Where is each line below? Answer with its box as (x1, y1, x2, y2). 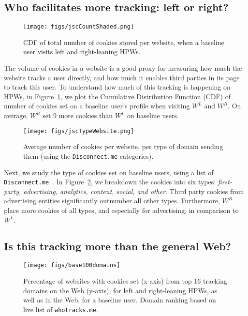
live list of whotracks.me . (23, 304, 98, 314)
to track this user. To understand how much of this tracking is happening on (4, 82, 231, 92)
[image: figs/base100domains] (23, 262, 120, 269)
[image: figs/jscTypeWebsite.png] (23, 127, 134, 135)
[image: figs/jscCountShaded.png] (23, 23, 134, 30)
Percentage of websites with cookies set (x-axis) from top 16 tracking (23, 276, 227, 286)
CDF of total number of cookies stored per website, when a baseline (23, 37, 224, 47)
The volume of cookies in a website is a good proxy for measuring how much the (4, 63, 242, 73)
